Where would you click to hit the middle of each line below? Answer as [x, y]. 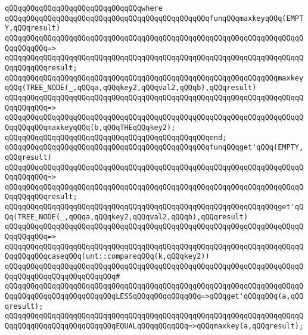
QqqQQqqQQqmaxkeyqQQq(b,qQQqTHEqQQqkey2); [90, 127]
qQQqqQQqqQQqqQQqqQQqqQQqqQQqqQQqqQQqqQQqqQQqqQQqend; [116, 137]
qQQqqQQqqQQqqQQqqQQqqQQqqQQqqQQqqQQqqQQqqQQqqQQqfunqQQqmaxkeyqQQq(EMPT [154, 18]
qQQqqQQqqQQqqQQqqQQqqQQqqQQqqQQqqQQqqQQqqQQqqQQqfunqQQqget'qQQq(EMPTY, [154, 148]
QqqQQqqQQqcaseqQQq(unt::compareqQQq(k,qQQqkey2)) [107, 257]
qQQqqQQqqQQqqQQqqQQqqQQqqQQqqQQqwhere [84, 8]
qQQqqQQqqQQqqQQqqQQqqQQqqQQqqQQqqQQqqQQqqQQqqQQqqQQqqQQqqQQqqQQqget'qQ [154, 207]
